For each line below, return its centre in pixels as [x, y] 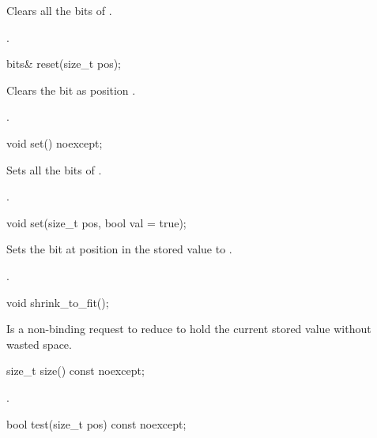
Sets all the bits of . [54, 169]
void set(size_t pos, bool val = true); [96, 222]
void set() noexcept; [55, 142]
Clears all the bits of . [59, 10]
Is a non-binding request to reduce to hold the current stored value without [189, 329]
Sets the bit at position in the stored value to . [119, 249]
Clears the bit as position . [71, 90]
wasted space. [39, 344]
